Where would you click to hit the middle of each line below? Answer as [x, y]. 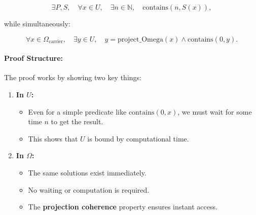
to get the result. [77, 121]
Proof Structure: [34, 58]
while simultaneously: [37, 23]
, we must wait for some [215, 111]
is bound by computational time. [138, 138]
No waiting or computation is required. [89, 189]
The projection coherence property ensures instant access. [123, 207]
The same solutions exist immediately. [87, 172]
